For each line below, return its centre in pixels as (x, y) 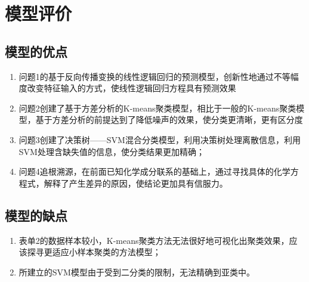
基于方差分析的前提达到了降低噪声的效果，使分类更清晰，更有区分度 (169, 120)
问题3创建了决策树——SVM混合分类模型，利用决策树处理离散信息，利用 (160, 139)
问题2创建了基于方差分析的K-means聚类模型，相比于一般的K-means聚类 (157, 108)
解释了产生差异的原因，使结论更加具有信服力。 (136, 183)
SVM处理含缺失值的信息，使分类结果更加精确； (112, 151)
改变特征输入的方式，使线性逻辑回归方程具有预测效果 (132, 88)
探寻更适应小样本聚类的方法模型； (94, 252)
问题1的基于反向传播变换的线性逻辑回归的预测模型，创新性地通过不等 (154, 76)
